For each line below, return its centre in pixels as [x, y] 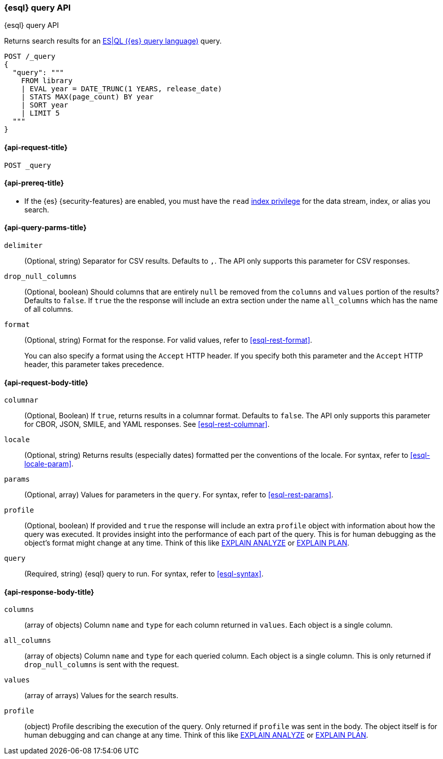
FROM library [47, 81]
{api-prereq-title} [34, 183]
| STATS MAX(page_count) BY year [87, 97]
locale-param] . [49, 464]
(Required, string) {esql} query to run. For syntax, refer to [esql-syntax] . [144, 574]
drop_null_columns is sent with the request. [102, 665]
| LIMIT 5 [40, 113]
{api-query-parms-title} [45, 228]
